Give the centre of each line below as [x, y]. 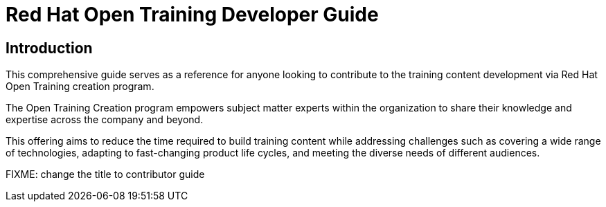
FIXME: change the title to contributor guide [105, 174]
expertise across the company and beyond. [105, 120]
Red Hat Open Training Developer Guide [192, 15]
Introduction [49, 48]
